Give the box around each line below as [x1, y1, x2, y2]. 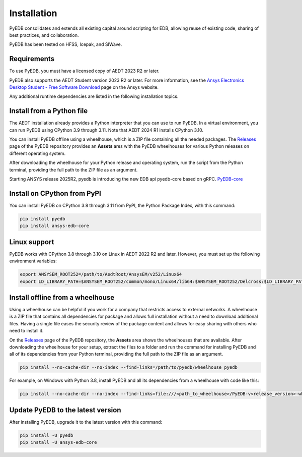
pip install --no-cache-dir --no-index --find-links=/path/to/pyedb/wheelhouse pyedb [20, 365, 238, 370]
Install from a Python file [9, 106, 88, 116]
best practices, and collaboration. [9, 32, 79, 38]
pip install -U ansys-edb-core [20, 439, 98, 445]
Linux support [9, 238, 54, 246]
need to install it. [9, 328, 44, 334]
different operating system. [9, 150, 66, 156]
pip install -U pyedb [20, 432, 73, 438]
